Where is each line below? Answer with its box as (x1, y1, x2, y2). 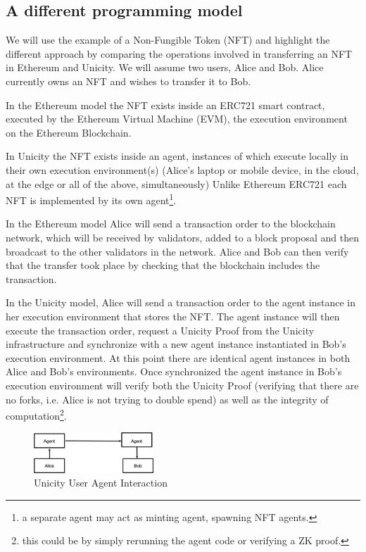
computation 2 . (6, 406, 67, 422)
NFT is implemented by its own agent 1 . (6, 191, 177, 207)
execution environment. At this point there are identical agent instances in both (6, 350, 351, 365)
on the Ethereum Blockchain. (6, 125, 132, 139)
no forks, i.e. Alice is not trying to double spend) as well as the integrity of (6, 391, 329, 406)
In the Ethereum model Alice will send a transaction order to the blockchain (6, 216, 336, 231)
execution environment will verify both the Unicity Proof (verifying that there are (6, 377, 359, 392)
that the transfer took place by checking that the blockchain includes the (6, 258, 320, 272)
